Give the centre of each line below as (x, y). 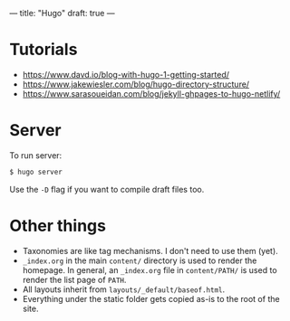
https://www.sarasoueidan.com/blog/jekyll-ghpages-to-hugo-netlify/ (151, 93)
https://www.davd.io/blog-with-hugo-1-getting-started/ (126, 74)
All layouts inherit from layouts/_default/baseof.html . (123, 289)
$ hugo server (36, 172)
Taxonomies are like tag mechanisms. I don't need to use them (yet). (150, 250)
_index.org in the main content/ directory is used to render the (140, 260)
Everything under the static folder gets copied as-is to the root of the (151, 298)
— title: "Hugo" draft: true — (62, 13)
